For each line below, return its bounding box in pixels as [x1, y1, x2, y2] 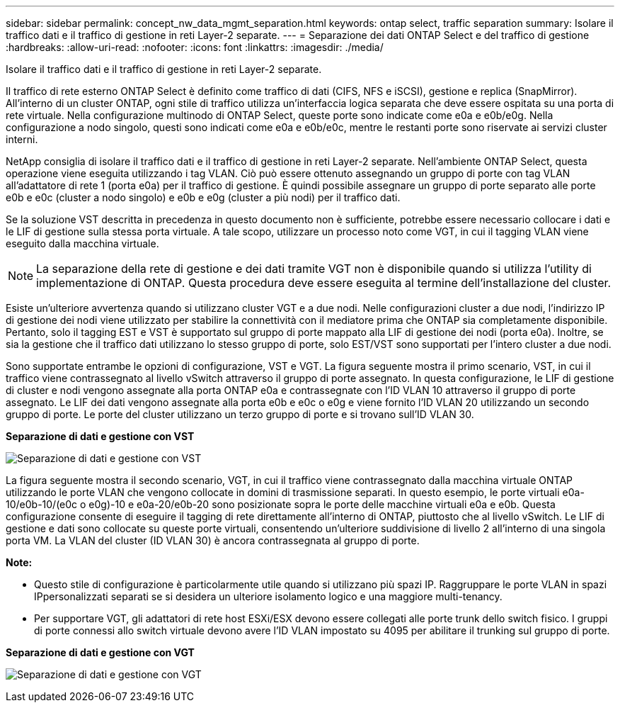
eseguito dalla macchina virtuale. [6, 237, 159, 249]
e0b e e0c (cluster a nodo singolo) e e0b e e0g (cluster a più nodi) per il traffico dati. [6, 191, 401, 203]
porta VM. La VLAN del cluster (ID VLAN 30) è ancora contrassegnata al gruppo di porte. [6, 534, 420, 546]
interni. [6, 133, 38, 145]
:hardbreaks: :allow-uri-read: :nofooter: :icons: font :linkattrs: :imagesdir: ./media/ [6, 41, 384, 53]
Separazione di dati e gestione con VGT [6, 646, 195, 658]
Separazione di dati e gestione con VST [6, 430, 195, 442]
